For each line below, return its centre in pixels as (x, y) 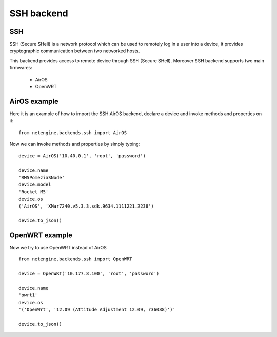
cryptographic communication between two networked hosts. (75, 51)
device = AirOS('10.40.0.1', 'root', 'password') (82, 156)
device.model (35, 185)
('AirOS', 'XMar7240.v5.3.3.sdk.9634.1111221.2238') (86, 206)
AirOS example (34, 101)
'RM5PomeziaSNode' (42, 177)
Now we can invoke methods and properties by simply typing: (75, 144)
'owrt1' (28, 295)
